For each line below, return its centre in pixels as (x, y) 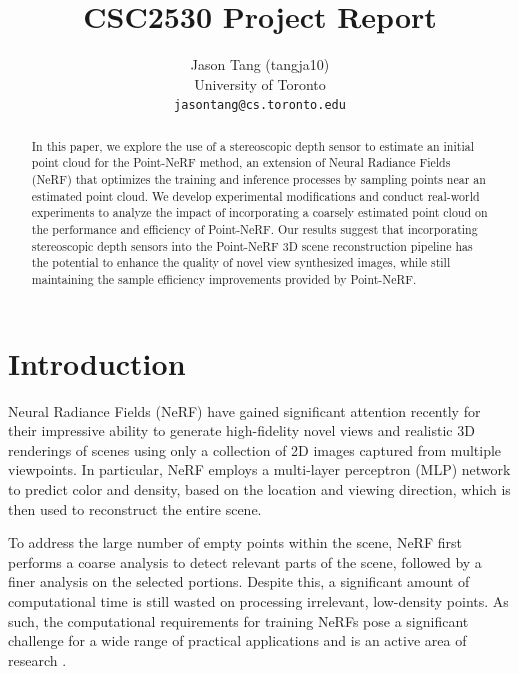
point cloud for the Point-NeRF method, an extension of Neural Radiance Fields (241, 162)
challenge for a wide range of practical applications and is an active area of (237, 640)
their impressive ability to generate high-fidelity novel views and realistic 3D (241, 430)
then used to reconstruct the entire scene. (135, 508)
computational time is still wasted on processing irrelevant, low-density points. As (258, 600)
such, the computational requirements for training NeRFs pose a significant (238, 620)
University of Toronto (260, 83)
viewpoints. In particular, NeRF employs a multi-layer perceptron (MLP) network (259, 469)
